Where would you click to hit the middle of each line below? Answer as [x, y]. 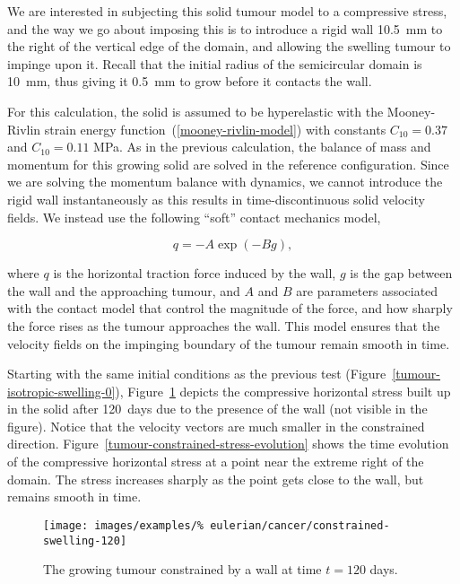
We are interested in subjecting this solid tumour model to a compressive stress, [227, 11]
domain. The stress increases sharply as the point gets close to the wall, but [216, 479]
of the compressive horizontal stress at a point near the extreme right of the [216, 462]
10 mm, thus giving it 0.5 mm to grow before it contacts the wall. [190, 81]
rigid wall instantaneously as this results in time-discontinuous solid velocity [216, 199]
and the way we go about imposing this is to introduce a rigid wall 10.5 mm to [225, 28]
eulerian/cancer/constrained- [300, 525]
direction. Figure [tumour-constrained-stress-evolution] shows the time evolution [228, 444]
